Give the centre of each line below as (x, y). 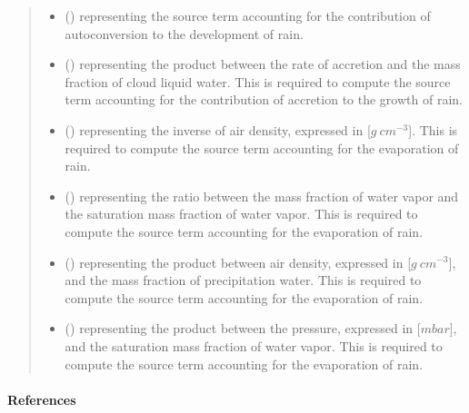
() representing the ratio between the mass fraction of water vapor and (262, 196)
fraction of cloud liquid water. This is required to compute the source (258, 81)
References (42, 399)
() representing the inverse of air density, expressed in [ (218, 129)
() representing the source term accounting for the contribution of (248, 15)
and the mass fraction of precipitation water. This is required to (243, 280)
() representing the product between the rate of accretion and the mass (263, 64)
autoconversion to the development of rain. (184, 33)
